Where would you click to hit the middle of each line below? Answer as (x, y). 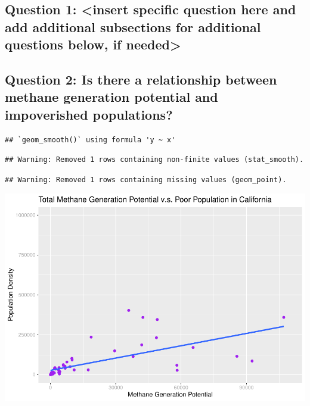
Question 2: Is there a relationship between (141, 79)
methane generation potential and (111, 97)
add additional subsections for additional (133, 26)
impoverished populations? (89, 114)
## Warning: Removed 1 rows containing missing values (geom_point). (146, 179)
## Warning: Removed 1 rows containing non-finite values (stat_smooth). (154, 160)
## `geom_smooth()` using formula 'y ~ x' (90, 140)
